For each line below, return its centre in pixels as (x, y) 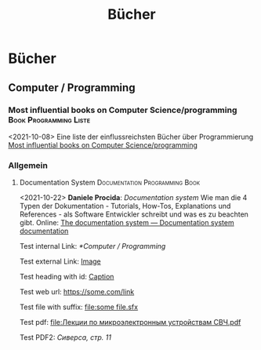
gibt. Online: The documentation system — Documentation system (127, 223)
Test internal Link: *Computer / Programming (92, 246)
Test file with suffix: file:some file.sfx (79, 307)
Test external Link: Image (60, 261)
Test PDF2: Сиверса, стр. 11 (65, 337)
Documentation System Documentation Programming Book (110, 183)
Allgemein (28, 165)
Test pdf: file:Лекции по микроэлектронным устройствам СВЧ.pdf (130, 323)
